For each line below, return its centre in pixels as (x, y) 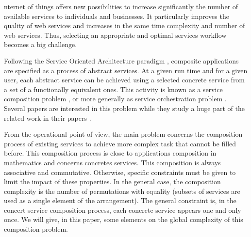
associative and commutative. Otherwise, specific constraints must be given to (120, 172)
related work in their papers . (48, 118)
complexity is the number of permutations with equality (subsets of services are (122, 191)
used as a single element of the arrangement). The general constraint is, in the (120, 200)
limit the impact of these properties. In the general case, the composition (112, 182)
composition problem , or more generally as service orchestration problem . (115, 99)
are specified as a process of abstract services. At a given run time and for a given (126, 70)
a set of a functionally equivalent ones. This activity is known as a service (113, 89)
